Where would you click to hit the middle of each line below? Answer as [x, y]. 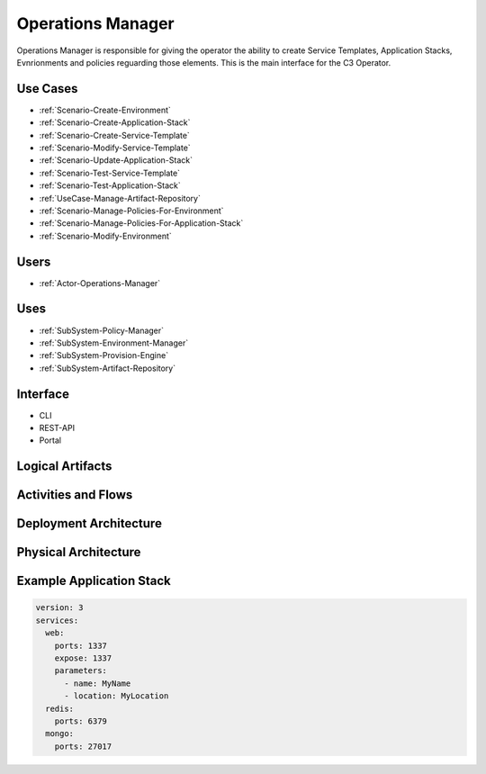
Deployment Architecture [89, 523]
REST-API [57, 428]
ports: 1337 [81, 645]
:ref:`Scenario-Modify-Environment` [106, 236]
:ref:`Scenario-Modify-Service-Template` [115, 148]
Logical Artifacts [64, 467]
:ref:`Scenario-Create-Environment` [105, 110]
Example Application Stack [94, 581]
